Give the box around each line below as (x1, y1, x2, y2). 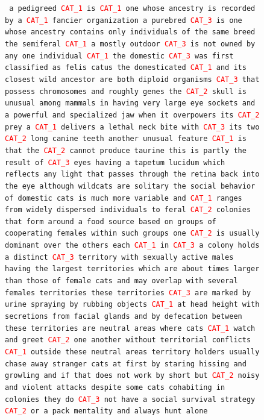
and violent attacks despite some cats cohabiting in (5, 383, 225, 392)
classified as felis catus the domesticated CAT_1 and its (5, 63, 247, 72)
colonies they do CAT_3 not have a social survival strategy (5, 395, 256, 404)
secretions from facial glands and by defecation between (5, 312, 242, 321)
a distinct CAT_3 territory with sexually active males (5, 252, 234, 262)
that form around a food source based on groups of (5, 217, 216, 226)
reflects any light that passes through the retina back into (5, 170, 260, 179)
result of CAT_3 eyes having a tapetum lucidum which (5, 158, 225, 167)
